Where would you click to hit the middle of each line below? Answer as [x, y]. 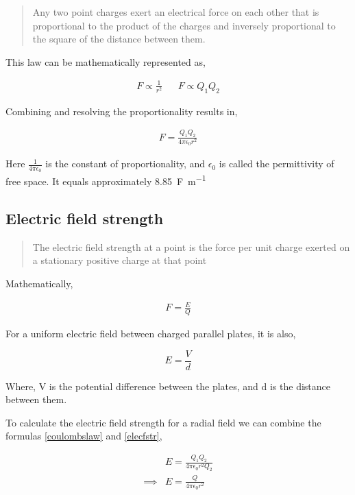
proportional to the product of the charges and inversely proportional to [184, 25]
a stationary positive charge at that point [120, 260]
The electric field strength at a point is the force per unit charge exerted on [191, 246]
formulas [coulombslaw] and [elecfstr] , [84, 436]
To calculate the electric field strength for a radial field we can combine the [163, 422]
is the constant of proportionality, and [125, 164]
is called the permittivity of [277, 164]
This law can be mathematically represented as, [106, 61]
